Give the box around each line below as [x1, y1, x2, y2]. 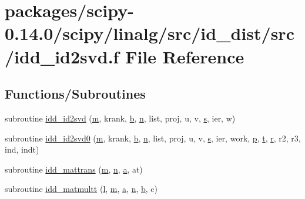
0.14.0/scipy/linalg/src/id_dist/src [5, 21, 294, 45]
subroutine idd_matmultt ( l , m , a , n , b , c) [5, 183, 158, 195]
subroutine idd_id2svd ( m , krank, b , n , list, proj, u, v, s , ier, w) [5, 112, 236, 124]
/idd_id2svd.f [5, 44, 119, 68]
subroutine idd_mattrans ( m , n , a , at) [5, 163, 143, 175]
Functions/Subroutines [5, 85, 146, 103]
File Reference [125, 44, 244, 68]
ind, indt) [5, 143, 39, 156]
